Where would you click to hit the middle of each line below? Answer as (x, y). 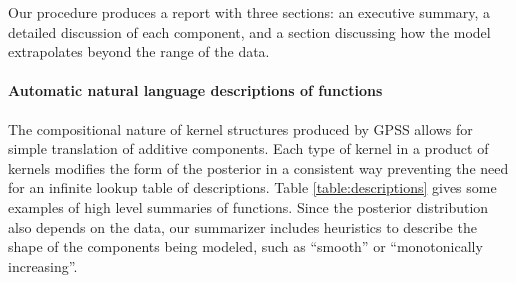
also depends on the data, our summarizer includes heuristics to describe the (242, 226)
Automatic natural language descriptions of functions (195, 90)
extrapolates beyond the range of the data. (139, 51)
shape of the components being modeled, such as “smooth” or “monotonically (245, 246)
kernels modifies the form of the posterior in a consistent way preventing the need (258, 167)
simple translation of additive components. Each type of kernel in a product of (248, 148)
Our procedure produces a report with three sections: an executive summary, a (249, 12)
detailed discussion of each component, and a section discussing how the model (249, 31)
